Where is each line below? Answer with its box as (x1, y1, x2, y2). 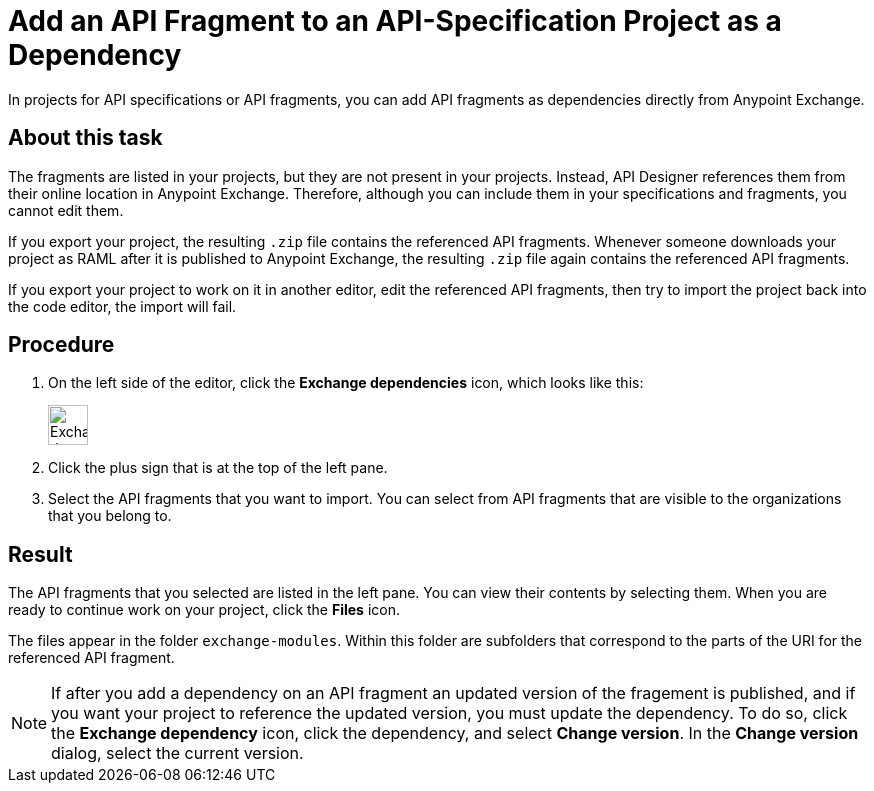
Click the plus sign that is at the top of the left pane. (48, 459, 388, 477)
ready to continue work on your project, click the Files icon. (8, 601, 400, 619)
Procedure (8, 332, 115, 358)
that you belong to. (48, 507, 172, 525)
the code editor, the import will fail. (8, 297, 237, 315)
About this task (8, 125, 163, 151)
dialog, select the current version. (51, 743, 304, 764)
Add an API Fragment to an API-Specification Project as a (8, 4, 782, 38)
